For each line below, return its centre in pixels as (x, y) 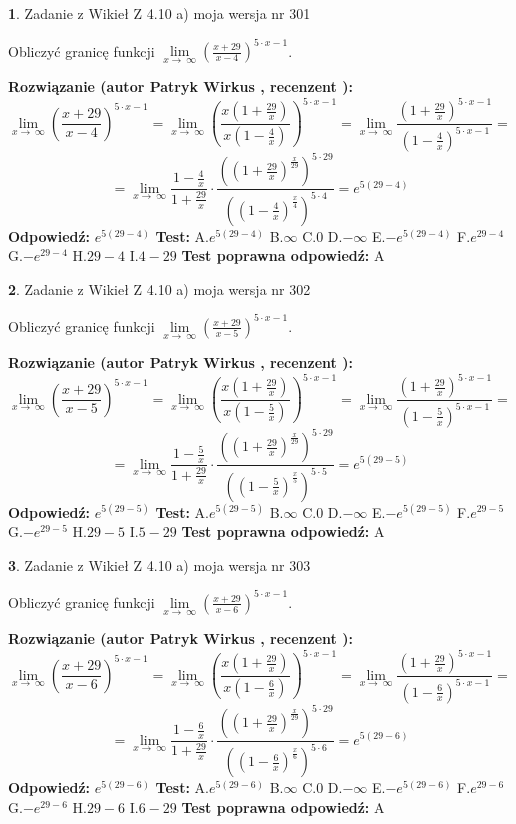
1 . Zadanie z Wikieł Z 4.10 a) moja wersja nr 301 (159, 13)
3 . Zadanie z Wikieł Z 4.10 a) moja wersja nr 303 (159, 564)
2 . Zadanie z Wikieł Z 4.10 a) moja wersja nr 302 (159, 288)
